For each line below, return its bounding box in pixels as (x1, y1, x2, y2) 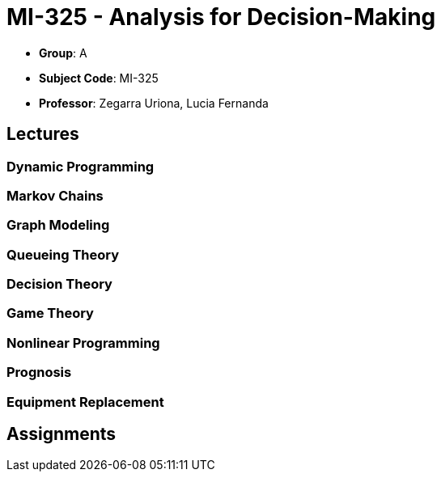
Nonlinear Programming (6, 334, 160, 351)
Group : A (39, 45, 87, 60)
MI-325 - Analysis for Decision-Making (6, 3, 436, 31)
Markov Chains (6, 187, 104, 204)
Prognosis (6, 364, 72, 381)
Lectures (6, 124, 79, 145)
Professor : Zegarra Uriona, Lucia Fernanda (39, 95, 269, 110)
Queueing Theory (6, 246, 120, 263)
